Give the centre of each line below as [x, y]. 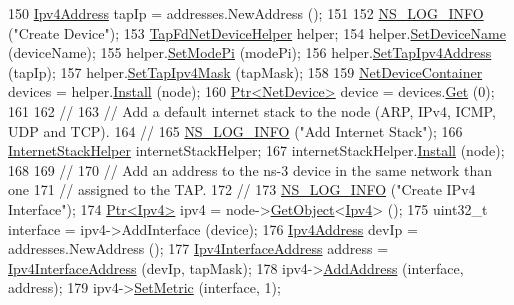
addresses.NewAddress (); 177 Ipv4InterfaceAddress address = [198, 248]
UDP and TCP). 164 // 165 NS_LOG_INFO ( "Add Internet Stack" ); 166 [235, 130]
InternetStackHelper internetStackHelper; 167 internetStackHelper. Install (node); [256, 150]
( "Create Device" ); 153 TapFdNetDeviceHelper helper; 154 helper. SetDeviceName [257, 32]
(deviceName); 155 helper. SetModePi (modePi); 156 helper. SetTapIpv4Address [250, 52]
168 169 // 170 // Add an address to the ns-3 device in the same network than [250, 169]
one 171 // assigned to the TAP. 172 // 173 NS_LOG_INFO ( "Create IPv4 [242, 189]
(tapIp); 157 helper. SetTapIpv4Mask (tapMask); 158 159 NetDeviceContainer [245, 71]
